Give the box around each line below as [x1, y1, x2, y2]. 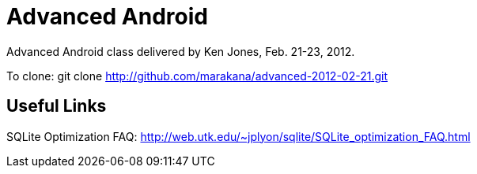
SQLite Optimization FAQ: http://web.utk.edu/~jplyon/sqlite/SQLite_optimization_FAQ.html [6, 129, 471, 143]
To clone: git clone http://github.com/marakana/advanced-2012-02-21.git [6, 68, 388, 83]
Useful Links [6, 96, 107, 117]
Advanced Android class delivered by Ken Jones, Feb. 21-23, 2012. [6, 44, 355, 58]
